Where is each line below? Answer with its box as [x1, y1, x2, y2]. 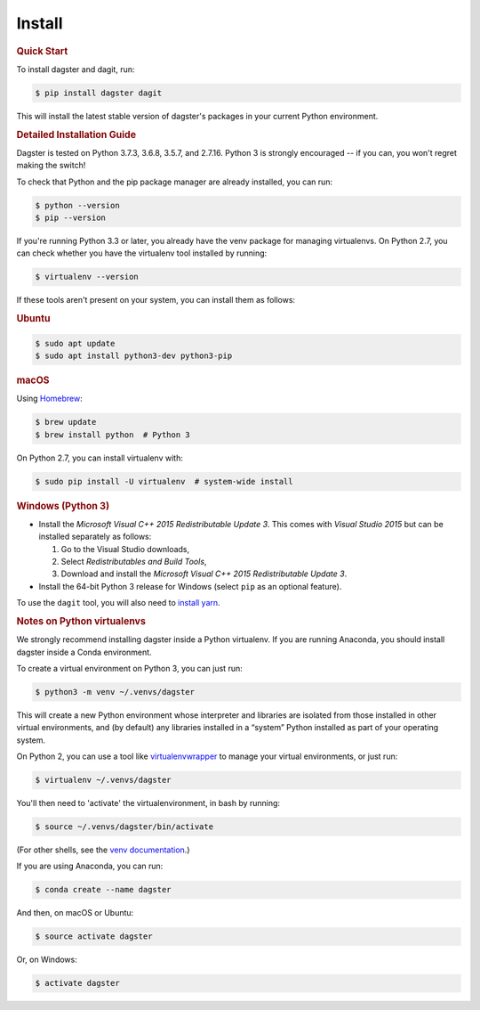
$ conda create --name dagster [35, 884, 172, 895]
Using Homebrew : [16, 393, 84, 404]
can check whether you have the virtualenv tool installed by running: [16, 248, 268, 258]
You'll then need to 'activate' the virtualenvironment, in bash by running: [16, 798, 280, 809]
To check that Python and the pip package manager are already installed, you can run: [16, 176, 333, 187]
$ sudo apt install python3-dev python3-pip [35, 350, 233, 361]
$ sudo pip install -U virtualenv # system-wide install [35, 476, 293, 486]
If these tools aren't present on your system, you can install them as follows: [16, 295, 296, 305]
